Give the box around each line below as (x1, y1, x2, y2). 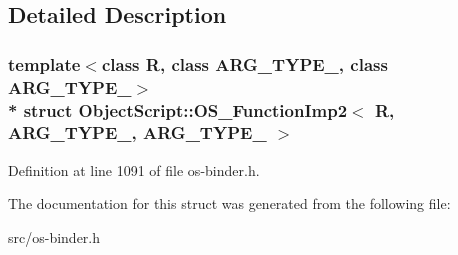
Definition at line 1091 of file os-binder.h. (8, 159, 260, 180)
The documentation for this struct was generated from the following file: (8, 193, 451, 214)
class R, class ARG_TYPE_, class (101, 51, 388, 76)
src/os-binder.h (8, 226, 101, 247)
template (8, 51, 81, 76)
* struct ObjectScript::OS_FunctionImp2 (8, 97, 348, 122)
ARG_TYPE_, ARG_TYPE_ (8, 120, 267, 145)
